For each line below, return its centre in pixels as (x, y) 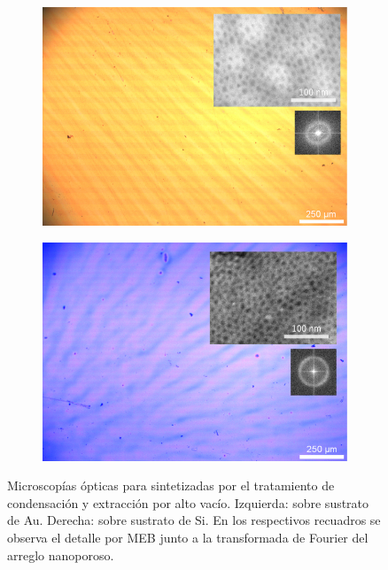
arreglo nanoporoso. (61, 555)
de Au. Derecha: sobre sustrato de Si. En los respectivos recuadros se (194, 520)
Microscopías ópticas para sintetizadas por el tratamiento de (171, 485)
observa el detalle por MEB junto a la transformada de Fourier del (188, 538)
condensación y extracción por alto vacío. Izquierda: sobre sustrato (188, 502)
